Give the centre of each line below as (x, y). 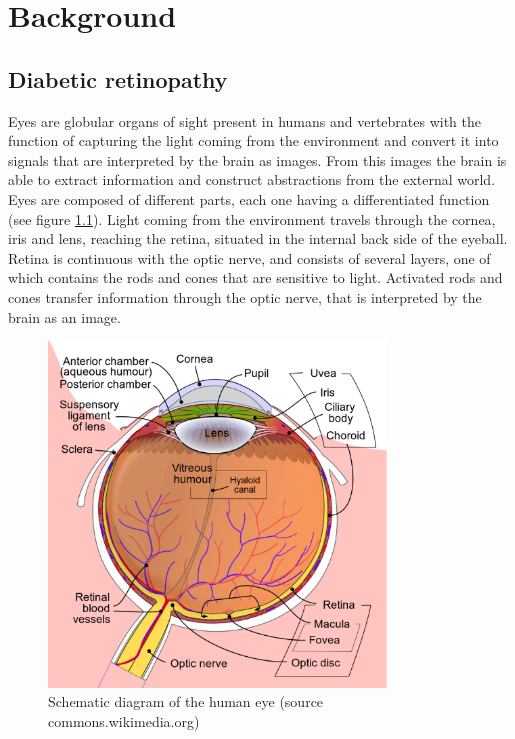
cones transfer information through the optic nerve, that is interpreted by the (245, 296)
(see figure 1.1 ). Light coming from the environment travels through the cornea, (252, 218)
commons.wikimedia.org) (124, 720)
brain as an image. (64, 316)
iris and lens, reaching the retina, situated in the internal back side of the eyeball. (258, 238)
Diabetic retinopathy (118, 78)
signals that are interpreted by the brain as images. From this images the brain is (257, 159)
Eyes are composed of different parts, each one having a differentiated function (249, 198)
